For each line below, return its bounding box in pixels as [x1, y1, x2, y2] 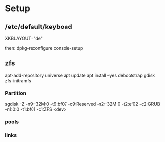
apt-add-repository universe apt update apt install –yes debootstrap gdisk [5, 72, 155, 78]
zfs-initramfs [5, 77, 31, 84]
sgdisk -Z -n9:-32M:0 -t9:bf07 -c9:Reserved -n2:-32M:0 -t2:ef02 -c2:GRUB [5, 101, 160, 107]
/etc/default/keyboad [5, 23, 72, 31]
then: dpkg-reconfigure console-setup [5, 45, 83, 51]
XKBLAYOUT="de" [5, 35, 43, 41]
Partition [5, 89, 26, 96]
